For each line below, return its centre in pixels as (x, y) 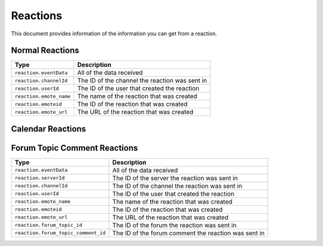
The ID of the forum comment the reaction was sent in (188, 233)
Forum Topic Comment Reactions (74, 148)
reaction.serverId (40, 178)
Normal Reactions (45, 51)
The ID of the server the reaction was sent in (175, 178)
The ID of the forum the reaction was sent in (174, 225)
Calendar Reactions (48, 129)
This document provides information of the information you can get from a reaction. (114, 34)
